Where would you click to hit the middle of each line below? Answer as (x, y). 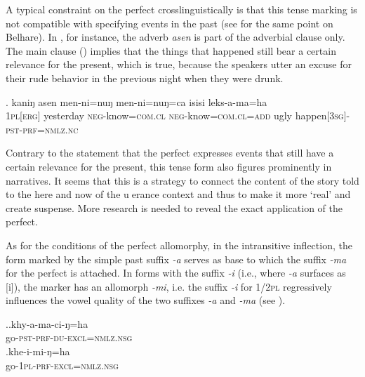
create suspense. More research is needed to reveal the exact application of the (174, 207)
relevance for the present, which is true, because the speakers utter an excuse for (179, 64)
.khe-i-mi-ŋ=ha (38, 351)
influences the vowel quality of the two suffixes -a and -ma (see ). (146, 300)
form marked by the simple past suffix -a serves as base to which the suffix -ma (176, 259)
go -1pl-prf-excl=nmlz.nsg (62, 365)
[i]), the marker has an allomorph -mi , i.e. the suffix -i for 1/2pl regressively (169, 286)
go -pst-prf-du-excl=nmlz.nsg (69, 337)
